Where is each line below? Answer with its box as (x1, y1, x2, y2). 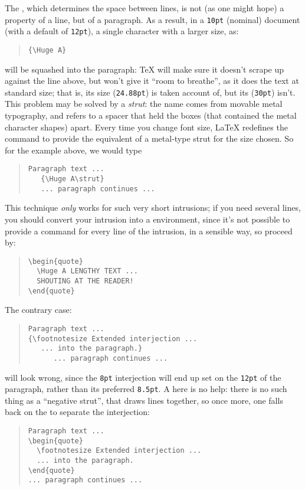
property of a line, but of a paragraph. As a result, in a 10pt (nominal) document (5, 13, 300, 25)
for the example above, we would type (5, 143, 142, 156)
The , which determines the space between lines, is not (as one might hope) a (5, 2, 284, 14)
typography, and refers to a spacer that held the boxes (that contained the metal (5, 109, 297, 121)
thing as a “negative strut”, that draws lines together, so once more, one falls (5, 394, 283, 406)
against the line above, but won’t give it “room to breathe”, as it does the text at (5, 74, 299, 87)
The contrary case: (5, 303, 72, 316)
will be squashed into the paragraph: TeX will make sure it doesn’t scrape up (5, 63, 284, 75)
